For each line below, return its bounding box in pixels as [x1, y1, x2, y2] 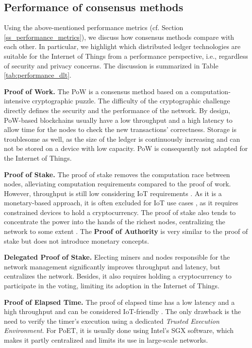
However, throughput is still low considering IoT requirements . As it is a [4, 188, 222, 198]
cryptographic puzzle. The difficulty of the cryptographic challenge [32, 96, 230, 106]
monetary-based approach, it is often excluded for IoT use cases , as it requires [4, 198, 238, 208]
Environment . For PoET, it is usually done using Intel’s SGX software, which [4, 325, 234, 335]
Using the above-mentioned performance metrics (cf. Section [4, 22, 184, 33]
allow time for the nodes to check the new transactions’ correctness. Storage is [4, 124, 236, 134]
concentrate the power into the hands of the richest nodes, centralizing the [4, 216, 225, 227]
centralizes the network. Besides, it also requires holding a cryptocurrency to [4, 271, 232, 281]
